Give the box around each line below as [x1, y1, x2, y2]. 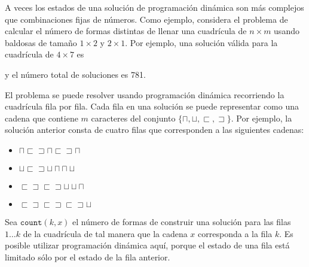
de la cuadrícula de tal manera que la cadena [23, 227, 188, 239]
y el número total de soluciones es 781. [5, 68, 146, 80]
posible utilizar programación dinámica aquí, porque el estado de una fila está [5, 239, 290, 251]
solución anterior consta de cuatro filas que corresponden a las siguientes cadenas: [5, 123, 304, 136]
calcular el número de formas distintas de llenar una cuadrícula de [5, 25, 247, 37]
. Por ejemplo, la [231, 111, 292, 124]
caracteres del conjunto [91, 111, 176, 124]
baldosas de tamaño [5, 36, 77, 48]
